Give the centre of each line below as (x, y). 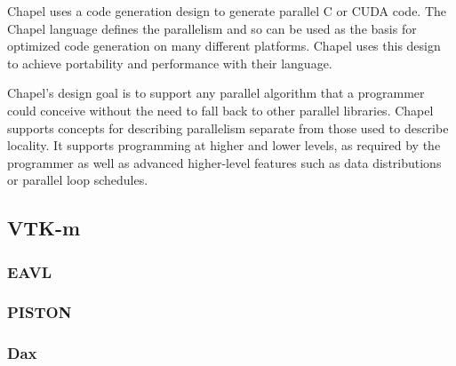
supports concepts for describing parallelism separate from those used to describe (228, 127)
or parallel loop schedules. (78, 180)
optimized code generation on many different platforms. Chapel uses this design (224, 46)
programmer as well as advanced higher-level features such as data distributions (224, 162)
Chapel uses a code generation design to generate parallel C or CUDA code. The (227, 11)
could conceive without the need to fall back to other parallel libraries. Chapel (220, 110)
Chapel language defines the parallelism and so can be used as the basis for (212, 28)
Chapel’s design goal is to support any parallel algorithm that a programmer (216, 93)
